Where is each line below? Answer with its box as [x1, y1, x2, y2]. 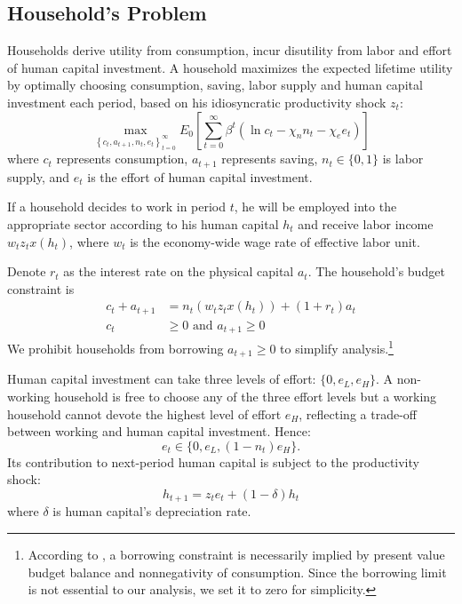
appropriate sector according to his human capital [7, 214, 279, 233]
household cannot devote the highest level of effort [7, 404, 282, 423]
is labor [382, 149, 424, 168]
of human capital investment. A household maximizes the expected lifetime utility [7, 58, 453, 76]
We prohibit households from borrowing [7, 338, 224, 357]
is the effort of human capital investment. [87, 167, 313, 186]
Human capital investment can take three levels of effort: [7, 370, 316, 388]
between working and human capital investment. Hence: [7, 422, 311, 441]
